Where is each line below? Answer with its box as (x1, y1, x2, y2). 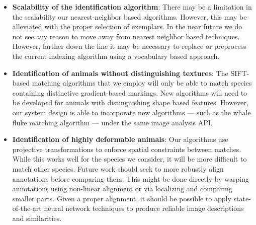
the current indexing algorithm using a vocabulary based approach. (12, 50, 220, 61)
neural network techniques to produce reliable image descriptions (44, 203, 244, 213)
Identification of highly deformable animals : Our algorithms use (12, 134, 228, 144)
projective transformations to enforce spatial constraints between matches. (12, 143, 241, 154)
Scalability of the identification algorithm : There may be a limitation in (12, 2, 252, 12)
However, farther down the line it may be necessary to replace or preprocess (12, 41, 246, 51)
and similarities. (12, 212, 62, 223)
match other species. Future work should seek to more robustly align (12, 163, 224, 174)
